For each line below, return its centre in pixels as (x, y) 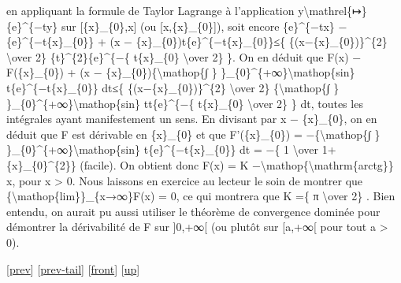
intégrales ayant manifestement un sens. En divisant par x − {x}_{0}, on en (192, 119)
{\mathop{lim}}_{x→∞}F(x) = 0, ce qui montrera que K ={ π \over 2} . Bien (201, 196)
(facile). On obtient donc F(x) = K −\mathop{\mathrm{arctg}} (237, 164)
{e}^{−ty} (32, 26)
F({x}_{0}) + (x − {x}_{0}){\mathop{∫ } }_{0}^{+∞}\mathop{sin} (181, 72)
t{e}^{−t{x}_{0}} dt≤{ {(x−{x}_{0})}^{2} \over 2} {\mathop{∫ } (173, 87)
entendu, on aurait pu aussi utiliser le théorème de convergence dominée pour (193, 211)
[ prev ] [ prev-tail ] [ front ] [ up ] (73, 268)
